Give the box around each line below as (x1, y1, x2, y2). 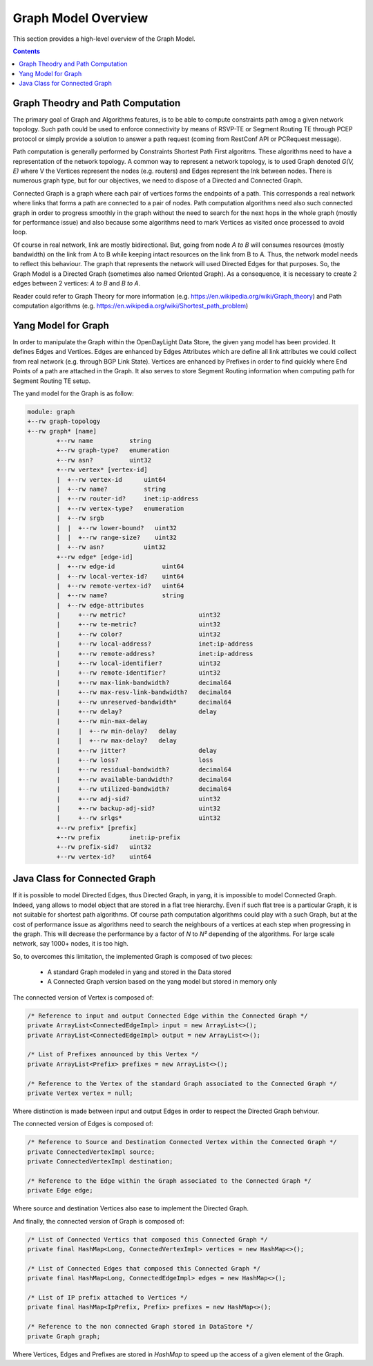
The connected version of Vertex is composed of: (12, 993, 155, 1002)
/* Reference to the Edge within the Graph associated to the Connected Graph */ (27, 1177, 312, 1185)
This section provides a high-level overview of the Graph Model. (12, 35, 196, 43)
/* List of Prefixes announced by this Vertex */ (27, 1051, 199, 1058)
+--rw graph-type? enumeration (56, 447, 170, 454)
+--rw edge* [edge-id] (56, 553, 134, 561)
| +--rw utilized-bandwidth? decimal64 (56, 785, 231, 793)
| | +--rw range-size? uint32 (56, 533, 178, 541)
